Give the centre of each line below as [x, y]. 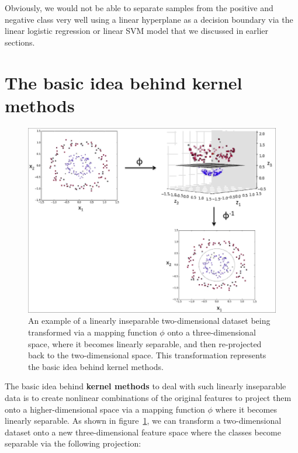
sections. [20, 42]
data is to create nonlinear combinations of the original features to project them [148, 397]
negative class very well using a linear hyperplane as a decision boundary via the [149, 19]
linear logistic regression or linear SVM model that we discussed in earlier [137, 31]
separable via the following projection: [73, 443]
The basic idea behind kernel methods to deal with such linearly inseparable [145, 386]
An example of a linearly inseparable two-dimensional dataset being [149, 321]
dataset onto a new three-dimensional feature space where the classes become [143, 432]
